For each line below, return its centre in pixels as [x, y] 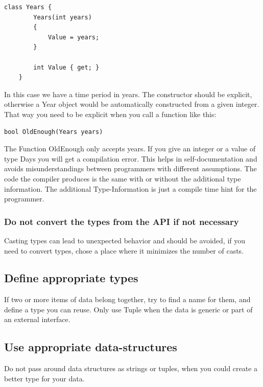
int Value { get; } [66, 67]
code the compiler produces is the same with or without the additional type [123, 178]
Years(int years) [63, 17]
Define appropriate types [71, 278]
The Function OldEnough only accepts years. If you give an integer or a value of [130, 149]
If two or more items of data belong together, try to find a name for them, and [127, 299]
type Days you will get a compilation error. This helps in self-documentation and [131, 158]
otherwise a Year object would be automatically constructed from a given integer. [132, 104]
